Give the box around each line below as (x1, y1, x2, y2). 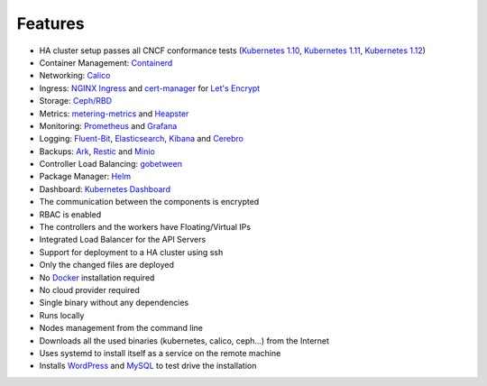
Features (16, 14, 85, 33)
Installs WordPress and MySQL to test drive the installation (39, 361, 257, 372)
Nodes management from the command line (39, 323, 203, 334)
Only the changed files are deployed (39, 260, 175, 271)
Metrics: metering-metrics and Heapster (39, 108, 189, 119)
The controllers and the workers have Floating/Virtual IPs (39, 222, 252, 233)
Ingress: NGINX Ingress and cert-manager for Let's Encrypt (39, 82, 261, 94)
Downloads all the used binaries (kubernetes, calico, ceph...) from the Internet (39, 335, 329, 346)
